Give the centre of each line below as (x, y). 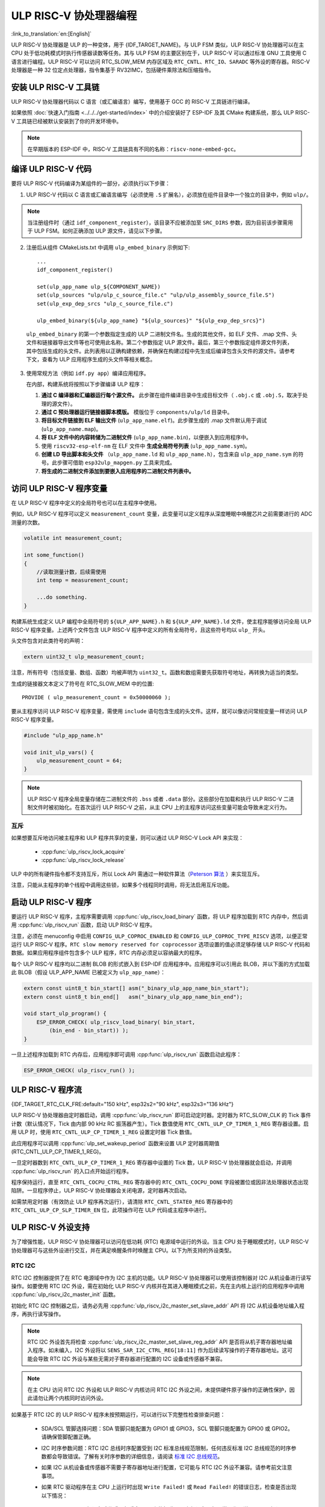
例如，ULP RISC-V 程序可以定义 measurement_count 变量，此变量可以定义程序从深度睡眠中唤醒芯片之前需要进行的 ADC (162, 514)
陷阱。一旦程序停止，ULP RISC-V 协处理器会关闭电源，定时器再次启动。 (101, 1191)
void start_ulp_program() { (65, 1014)
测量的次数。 (27, 522)
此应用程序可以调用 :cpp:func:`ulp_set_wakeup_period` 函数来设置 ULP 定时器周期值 (115, 1143)
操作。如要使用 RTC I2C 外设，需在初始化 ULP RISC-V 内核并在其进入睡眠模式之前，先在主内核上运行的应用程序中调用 (158, 1286)
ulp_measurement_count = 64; (79, 761)
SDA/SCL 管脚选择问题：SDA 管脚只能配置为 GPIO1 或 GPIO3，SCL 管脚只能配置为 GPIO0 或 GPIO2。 (167, 1428)
